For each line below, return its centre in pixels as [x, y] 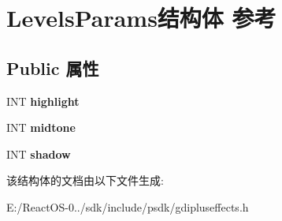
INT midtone [41, 127]
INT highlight [43, 101]
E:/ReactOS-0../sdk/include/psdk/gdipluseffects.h [128, 206]
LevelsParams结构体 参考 [141, 18]
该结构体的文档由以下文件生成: [85, 180]
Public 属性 [53, 67]
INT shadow [39, 154]
